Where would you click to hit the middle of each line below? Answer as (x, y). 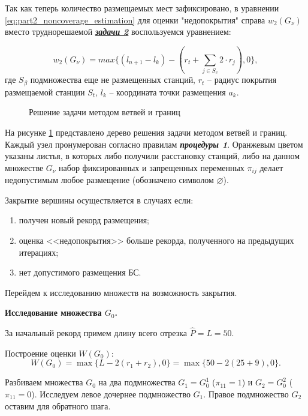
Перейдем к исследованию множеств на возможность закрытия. (121, 292)
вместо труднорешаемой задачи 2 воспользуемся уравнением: (118, 32)
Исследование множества (53, 312)
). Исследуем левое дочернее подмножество (111, 393)
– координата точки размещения (167, 92)
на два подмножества (137, 382)
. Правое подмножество (246, 393)
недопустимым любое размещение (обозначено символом (109, 180)
